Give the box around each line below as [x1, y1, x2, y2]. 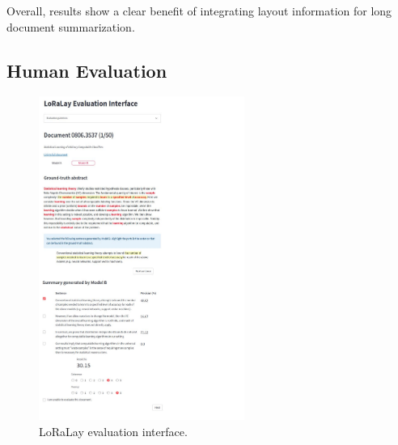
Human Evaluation [6, 57, 167, 83]
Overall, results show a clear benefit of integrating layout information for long [6, 2, 392, 19]
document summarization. [6, 18, 135, 35]
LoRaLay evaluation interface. [39, 422, 188, 439]
